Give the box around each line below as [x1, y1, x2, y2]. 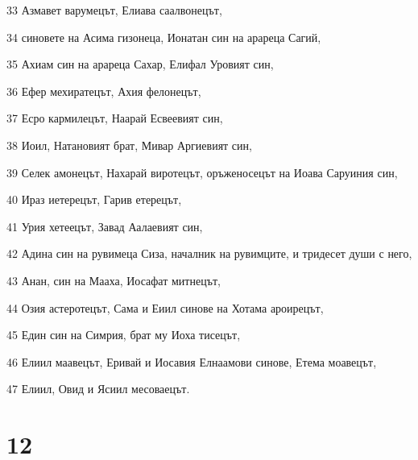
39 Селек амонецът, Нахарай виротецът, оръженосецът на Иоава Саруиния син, [6, 164, 398, 180]
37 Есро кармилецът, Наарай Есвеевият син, [6, 110, 223, 126]
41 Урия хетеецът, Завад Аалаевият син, [6, 218, 203, 234]
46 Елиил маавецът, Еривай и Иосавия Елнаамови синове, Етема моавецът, [6, 353, 377, 370]
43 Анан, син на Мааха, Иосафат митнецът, [6, 271, 221, 288]
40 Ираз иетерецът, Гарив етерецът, [6, 191, 182, 208]
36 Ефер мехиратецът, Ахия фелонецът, [6, 82, 201, 99]
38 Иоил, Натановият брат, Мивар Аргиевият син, [6, 136, 252, 153]
